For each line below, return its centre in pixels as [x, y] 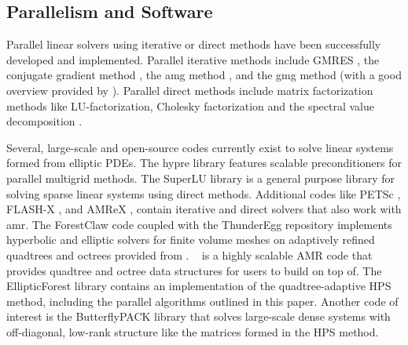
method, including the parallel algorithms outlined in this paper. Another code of [202, 301]
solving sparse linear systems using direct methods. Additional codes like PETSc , [204, 193]
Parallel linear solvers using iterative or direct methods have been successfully [194, 44]
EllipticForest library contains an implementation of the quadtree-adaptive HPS [199, 286]
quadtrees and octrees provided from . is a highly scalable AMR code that [189, 254]
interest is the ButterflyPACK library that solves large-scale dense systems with [198, 316]
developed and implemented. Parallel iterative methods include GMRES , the [193, 59]
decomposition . [44, 121]
